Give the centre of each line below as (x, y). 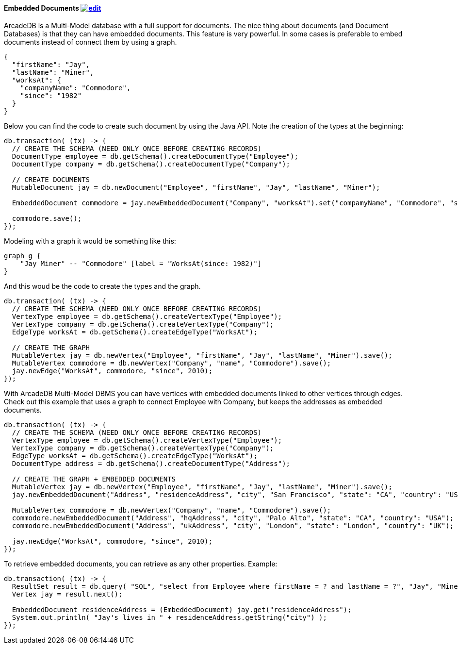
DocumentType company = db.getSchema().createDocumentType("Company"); (151, 164)
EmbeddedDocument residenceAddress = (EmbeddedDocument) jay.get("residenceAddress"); (182, 609)
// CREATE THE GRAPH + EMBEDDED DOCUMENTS (94, 479)
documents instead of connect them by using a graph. (90, 42)
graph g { (22, 256)
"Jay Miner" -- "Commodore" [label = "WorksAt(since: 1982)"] (141, 263)
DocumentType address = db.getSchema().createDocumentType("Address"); (151, 463)
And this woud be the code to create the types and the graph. (102, 286)
